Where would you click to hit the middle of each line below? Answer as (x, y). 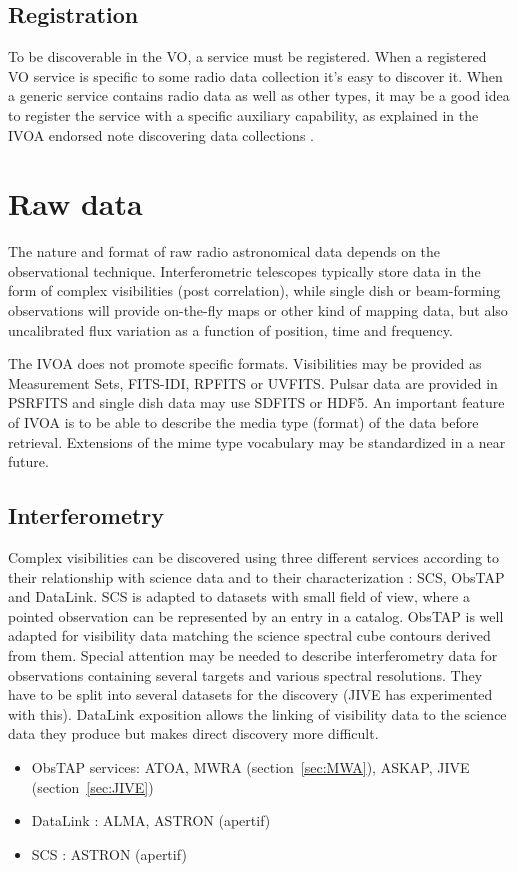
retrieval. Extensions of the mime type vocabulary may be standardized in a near (257, 441)
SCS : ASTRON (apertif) (109, 853)
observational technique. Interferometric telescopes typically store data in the (244, 270)
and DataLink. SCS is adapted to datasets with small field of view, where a (239, 596)
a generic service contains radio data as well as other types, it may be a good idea (259, 95)
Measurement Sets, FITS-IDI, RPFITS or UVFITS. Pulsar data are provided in (253, 382)
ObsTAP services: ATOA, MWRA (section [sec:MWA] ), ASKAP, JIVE (250, 766)
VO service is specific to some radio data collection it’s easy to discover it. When (255, 75)
